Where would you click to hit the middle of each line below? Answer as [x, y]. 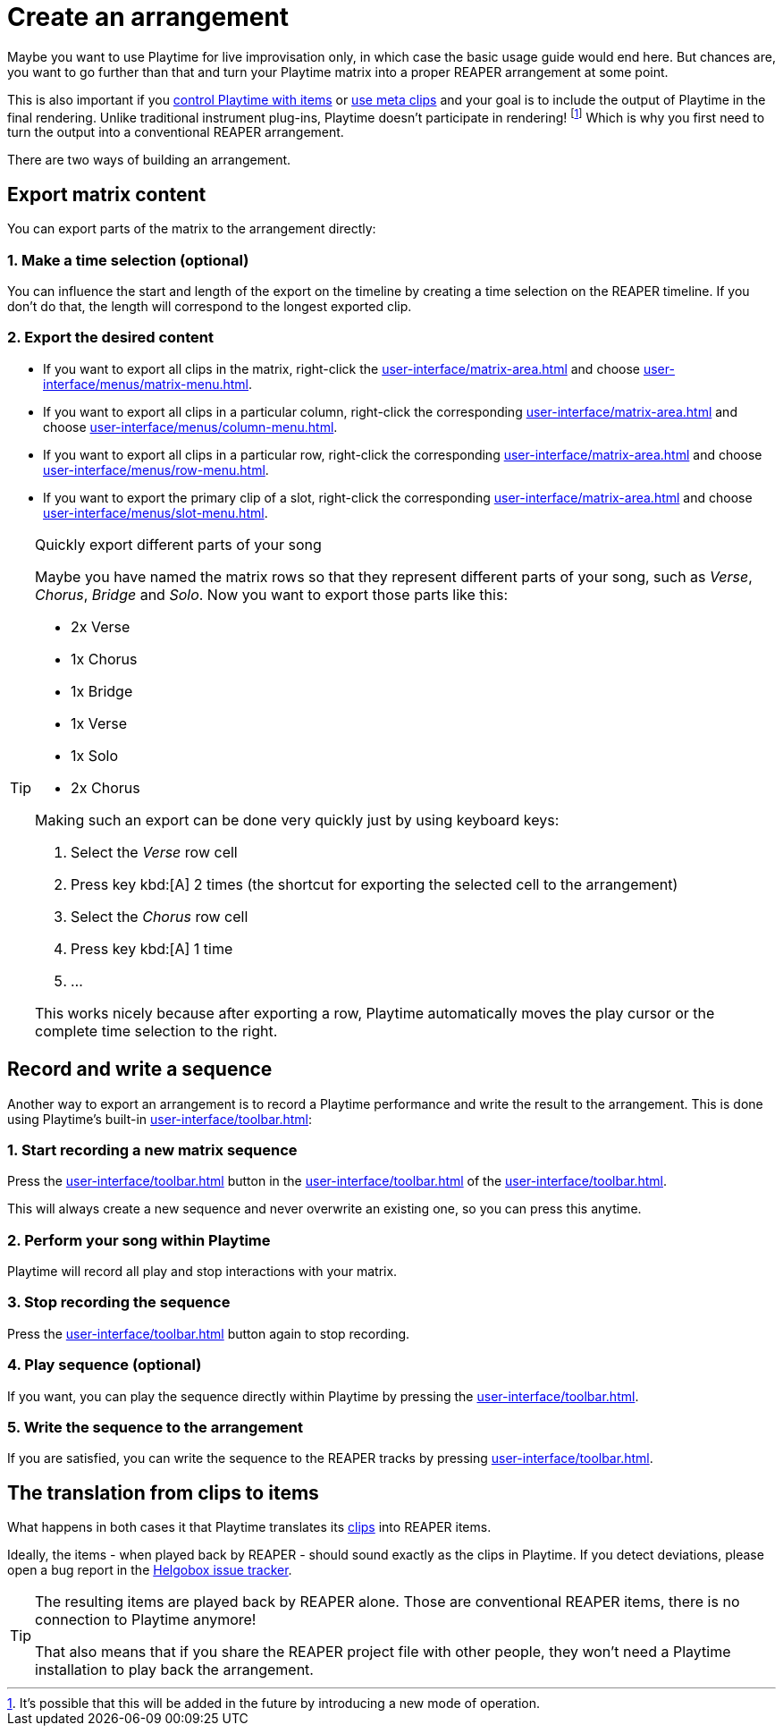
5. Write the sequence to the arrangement [155, 1427]
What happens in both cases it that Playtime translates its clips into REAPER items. [249, 1527]
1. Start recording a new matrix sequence [152, 1150]
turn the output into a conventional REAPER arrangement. [176, 132]
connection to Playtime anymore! [146, 1620]
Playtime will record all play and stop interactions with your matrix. [202, 1272]
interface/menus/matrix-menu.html [146, 384]
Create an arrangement [148, 17]
